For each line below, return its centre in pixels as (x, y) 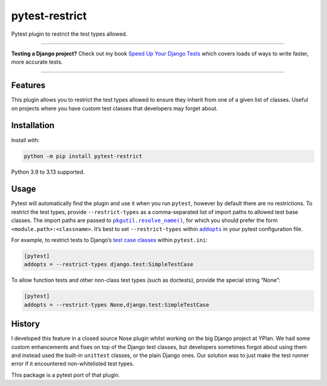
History (26, 324)
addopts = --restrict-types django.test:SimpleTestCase (109, 264)
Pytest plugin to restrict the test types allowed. (69, 34)
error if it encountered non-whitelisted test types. (73, 364)
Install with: (25, 140)
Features (28, 86)
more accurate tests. (37, 62)
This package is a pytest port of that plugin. (66, 375)
